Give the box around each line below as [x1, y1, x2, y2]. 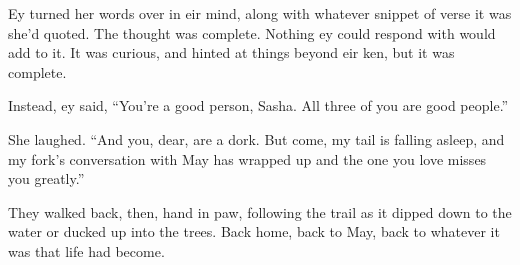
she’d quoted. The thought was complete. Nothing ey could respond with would [8, 22, 496, 43]
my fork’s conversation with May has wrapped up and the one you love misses [8, 148, 487, 169]
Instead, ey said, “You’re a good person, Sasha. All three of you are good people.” [8, 95, 509, 116]
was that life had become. [8, 240, 165, 261]
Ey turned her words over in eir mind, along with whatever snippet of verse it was [8, 3, 512, 23]
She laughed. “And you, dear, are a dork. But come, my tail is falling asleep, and [8, 128, 505, 149]
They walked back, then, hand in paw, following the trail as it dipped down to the [8, 201, 512, 222]
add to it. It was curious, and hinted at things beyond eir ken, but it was [8, 42, 455, 63]
